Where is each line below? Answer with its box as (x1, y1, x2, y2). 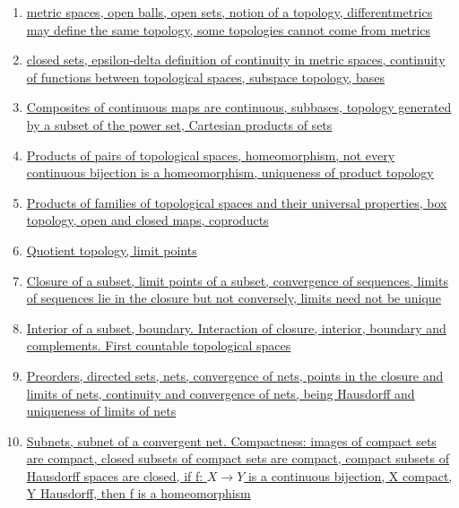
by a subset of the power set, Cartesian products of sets (26, 115, 333, 133)
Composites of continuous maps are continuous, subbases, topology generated (26, 98, 452, 116)
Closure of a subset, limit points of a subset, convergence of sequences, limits (26, 271, 448, 289)
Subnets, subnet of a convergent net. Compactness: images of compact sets (26, 431, 437, 450)
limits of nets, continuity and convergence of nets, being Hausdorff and (26, 383, 415, 402)
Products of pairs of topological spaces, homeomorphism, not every (26, 145, 395, 164)
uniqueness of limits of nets (26, 401, 177, 420)
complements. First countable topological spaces (26, 336, 291, 355)
